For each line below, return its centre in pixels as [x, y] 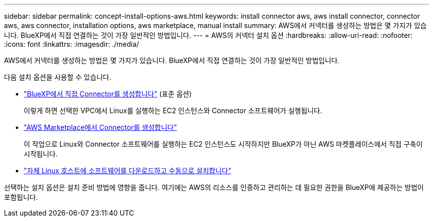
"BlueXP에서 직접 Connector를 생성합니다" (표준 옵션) [108, 94]
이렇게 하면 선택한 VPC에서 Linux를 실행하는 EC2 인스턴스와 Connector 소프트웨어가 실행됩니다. [173, 110]
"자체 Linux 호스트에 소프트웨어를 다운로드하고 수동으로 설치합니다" [128, 171]
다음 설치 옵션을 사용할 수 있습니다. [58, 77]
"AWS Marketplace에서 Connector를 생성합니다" [100, 127]
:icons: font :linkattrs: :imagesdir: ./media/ [72, 44]
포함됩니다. [21, 197]
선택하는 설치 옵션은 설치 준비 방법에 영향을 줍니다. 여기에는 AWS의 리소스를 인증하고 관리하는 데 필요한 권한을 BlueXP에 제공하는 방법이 [214, 187]
